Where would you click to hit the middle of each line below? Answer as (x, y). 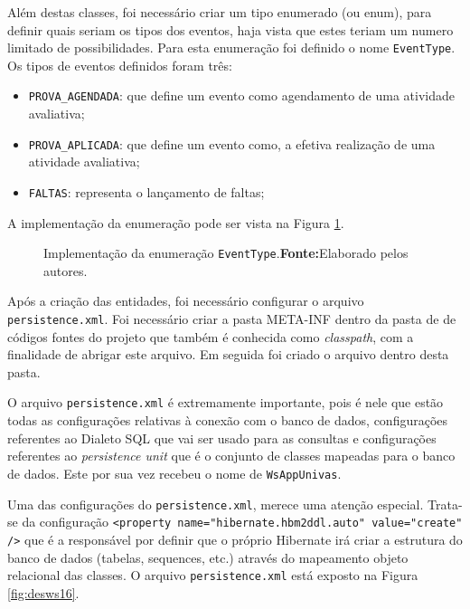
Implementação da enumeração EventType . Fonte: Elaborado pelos (226, 253)
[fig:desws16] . (43, 592)
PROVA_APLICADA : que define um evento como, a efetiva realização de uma (232, 143)
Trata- (445, 504)
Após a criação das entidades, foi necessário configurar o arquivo (186, 301)
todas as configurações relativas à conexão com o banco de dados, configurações (228, 420)
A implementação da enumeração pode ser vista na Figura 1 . (176, 222)
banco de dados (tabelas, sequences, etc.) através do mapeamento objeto (208, 557)
